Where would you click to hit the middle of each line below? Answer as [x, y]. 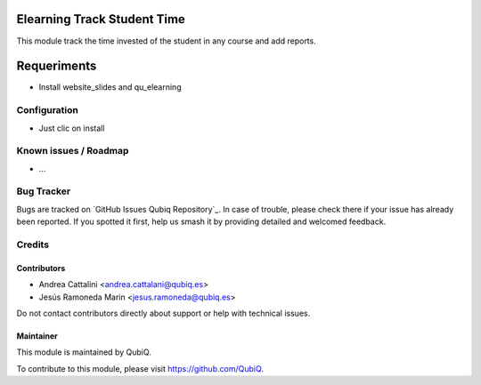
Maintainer [37, 336]
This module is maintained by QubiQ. [84, 352]
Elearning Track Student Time [101, 19]
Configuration [48, 110]
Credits [33, 245]
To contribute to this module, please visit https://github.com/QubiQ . [140, 368]
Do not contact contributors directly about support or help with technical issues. [163, 313]
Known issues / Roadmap [73, 151]
